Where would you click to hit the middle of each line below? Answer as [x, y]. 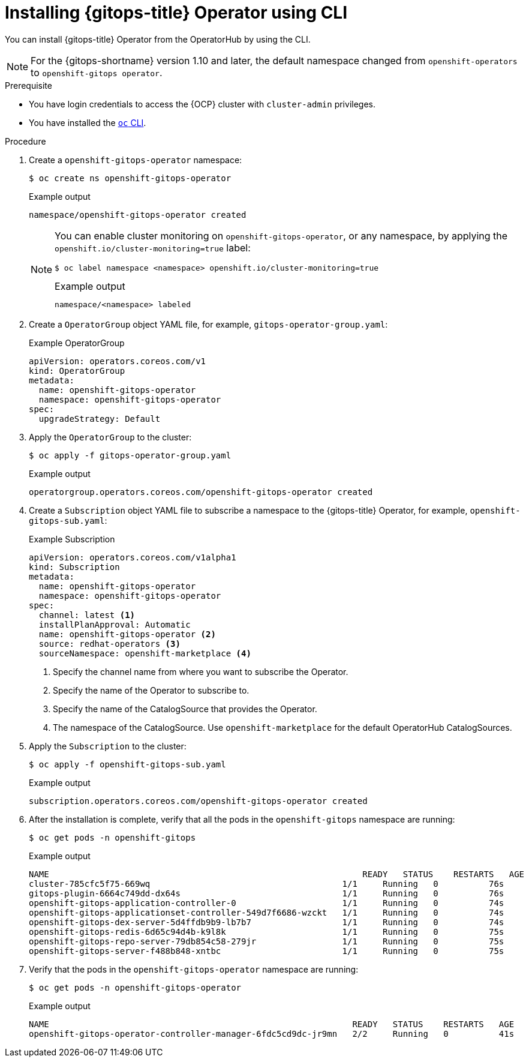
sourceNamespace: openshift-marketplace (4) [145, 653]
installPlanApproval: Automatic [115, 624]
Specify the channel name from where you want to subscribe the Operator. [201, 671]
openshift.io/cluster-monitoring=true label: [153, 247]
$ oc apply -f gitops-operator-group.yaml [130, 455]
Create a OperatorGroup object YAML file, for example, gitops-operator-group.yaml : [208, 324]
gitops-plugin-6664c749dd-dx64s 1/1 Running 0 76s [267, 893]
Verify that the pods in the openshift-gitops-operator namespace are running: [194, 969]
